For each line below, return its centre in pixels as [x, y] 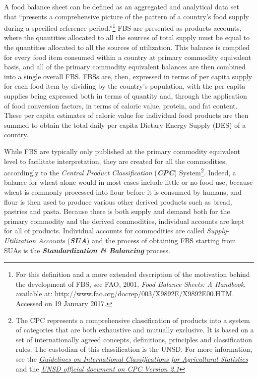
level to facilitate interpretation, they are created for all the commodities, [116, 161]
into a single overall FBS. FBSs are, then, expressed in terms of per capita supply [128, 76]
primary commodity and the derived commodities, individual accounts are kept [124, 221]
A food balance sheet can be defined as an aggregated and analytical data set [122, 6]
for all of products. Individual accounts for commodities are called [104, 231]
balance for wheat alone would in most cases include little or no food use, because [129, 182]
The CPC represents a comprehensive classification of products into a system [133, 320]
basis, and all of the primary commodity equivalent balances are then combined [125, 67]
